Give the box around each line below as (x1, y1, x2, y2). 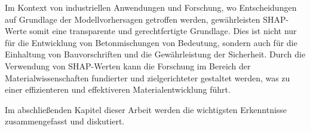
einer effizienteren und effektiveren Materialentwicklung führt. (5, 83, 231, 96)
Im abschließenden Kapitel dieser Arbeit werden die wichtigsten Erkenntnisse (5, 103, 287, 115)
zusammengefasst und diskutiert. (5, 115, 125, 127)
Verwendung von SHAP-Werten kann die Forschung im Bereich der (5, 59, 251, 72)
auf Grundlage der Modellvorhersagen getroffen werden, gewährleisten (5, 13, 260, 25)
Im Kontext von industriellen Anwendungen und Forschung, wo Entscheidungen (5, 1, 297, 13)
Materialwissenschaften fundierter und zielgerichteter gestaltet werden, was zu (5, 71, 290, 84)
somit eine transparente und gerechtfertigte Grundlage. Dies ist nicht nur (29, 25, 297, 37)
